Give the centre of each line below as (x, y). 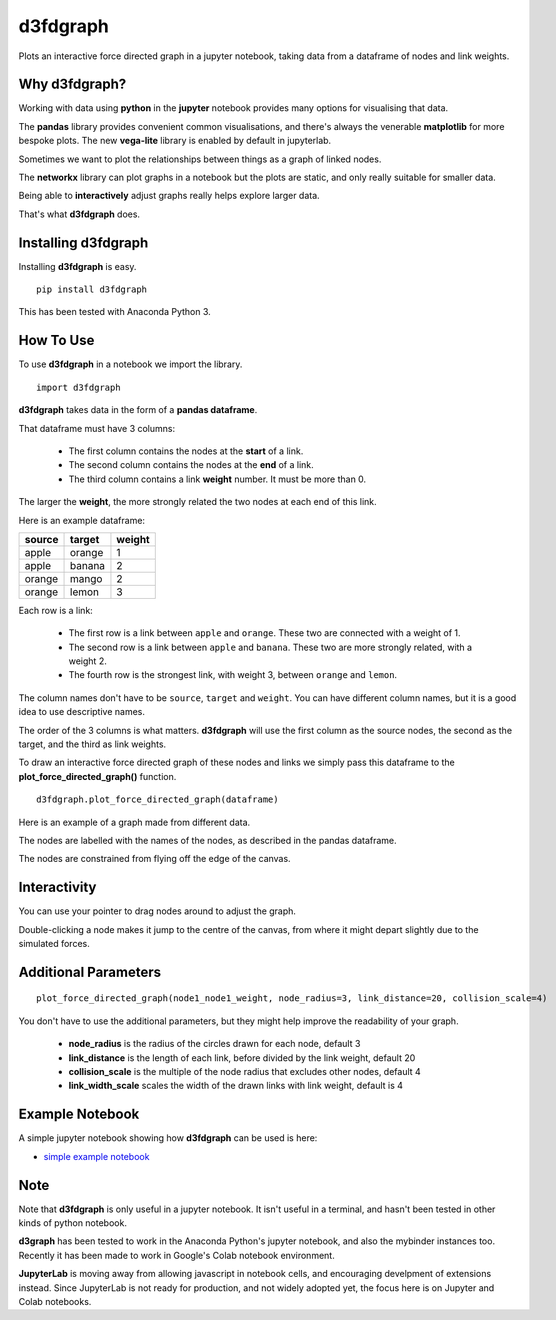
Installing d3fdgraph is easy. (77, 266)
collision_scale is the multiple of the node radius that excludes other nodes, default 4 (245, 1072)
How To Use (56, 340)
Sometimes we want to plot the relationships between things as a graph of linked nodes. (200, 159)
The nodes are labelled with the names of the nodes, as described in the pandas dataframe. (207, 840)
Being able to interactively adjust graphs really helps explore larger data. (169, 196)
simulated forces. (54, 944)
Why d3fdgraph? (72, 84)
